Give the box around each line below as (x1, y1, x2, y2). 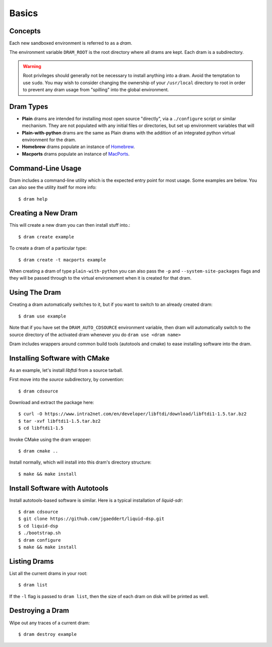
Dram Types (9, 102, 48, 111)
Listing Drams (9, 557, 54, 565)
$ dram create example (18, 234, 75, 239)
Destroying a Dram (9, 606, 70, 615)
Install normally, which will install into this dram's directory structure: (9, 459, 152, 466)
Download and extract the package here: (9, 399, 94, 405)
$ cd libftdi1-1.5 (18, 425, 64, 431)
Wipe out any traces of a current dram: (9, 620, 90, 626)
